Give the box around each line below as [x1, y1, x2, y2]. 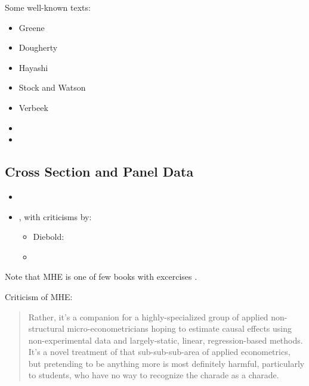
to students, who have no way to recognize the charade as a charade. [28, 369, 279, 381]
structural [28, 322, 64, 335]
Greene [18, 21, 45, 33]
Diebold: [33, 230, 64, 243]
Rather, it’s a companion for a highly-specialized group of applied [28, 310, 268, 323]
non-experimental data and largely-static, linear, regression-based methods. [28, 333, 303, 346]
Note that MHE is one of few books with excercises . [5, 270, 197, 283]
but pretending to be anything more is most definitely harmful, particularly [28, 357, 305, 369]
